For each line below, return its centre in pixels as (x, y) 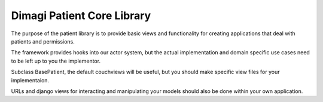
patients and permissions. (43, 41)
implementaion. (30, 80)
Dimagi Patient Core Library (81, 16)
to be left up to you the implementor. (56, 61)
